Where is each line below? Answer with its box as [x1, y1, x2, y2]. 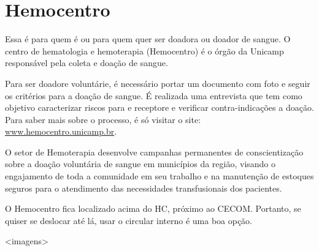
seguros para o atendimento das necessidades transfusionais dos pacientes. [5, 181, 282, 194]
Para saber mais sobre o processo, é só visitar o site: [5, 113, 201, 125]
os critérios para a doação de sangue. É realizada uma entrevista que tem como [5, 89, 302, 102]
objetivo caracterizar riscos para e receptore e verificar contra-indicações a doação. [5, 101, 314, 114]
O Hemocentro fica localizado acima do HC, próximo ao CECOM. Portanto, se [5, 202, 301, 215]
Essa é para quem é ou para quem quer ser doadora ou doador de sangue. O [5, 32, 291, 45]
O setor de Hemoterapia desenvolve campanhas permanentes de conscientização [5, 145, 304, 158]
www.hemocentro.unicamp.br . [5, 125, 117, 138]
